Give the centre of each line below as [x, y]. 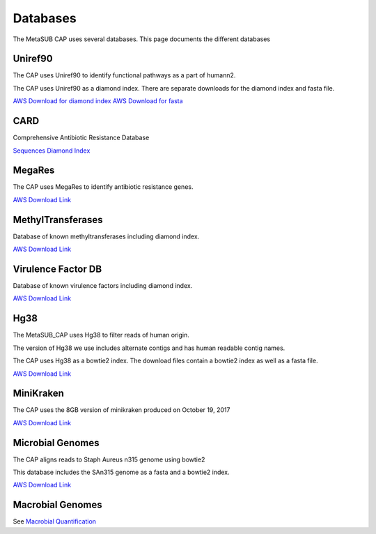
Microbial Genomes [56, 443]
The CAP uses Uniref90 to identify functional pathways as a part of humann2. [124, 75]
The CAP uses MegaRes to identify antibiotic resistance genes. [103, 187]
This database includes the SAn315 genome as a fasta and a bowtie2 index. [121, 472]
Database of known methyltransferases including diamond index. [106, 236]
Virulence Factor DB [57, 269]
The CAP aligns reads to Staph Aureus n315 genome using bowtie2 [109, 459]
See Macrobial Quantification [55, 521]
